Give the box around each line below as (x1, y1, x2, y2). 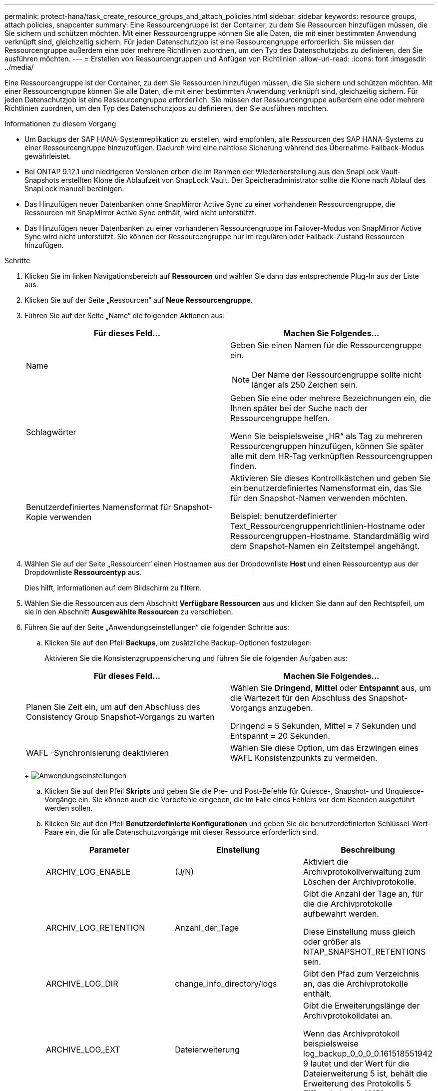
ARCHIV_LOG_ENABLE (46, 867, 131, 877)
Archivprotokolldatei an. (303, 1011, 393, 1021)
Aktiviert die (303, 857, 349, 867)
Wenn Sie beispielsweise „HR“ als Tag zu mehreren (230, 431, 423, 441)
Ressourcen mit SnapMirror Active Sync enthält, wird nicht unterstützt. (24, 208, 256, 217)
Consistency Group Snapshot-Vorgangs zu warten (26, 712, 215, 722)
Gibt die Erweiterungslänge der (303, 1001, 420, 1011)
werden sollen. (44, 804, 93, 812)
